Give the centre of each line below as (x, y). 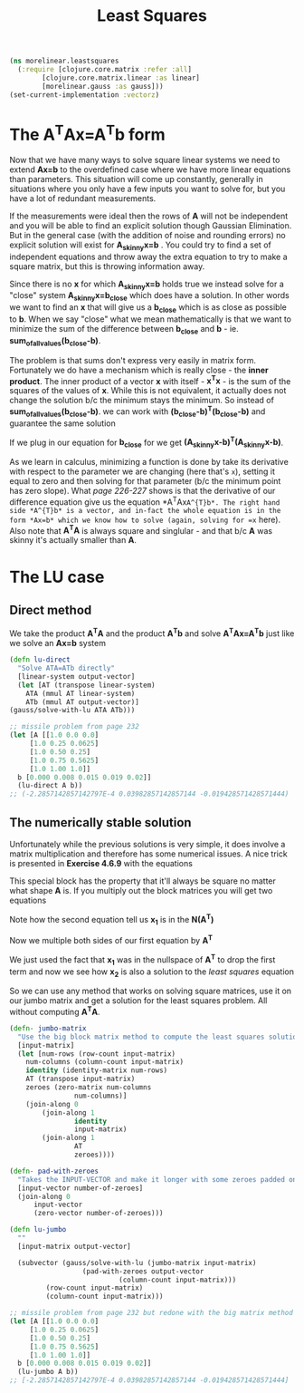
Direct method (51, 610)
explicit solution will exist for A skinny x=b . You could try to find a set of (140, 246)
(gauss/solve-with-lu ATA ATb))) (72, 711)
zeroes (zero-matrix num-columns (89, 1088)
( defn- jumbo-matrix (48, 1028)
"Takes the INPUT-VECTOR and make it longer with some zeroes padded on (157, 1179)
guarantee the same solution (62, 423)
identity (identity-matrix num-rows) (97, 1070)
